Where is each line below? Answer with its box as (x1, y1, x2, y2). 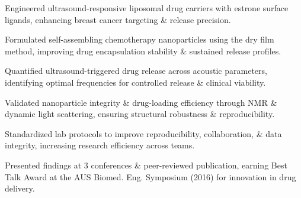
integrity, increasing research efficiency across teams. (5, 139, 195, 151)
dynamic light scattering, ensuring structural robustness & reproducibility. (5, 108, 275, 120)
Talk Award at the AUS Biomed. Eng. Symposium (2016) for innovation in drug (5, 170, 296, 183)
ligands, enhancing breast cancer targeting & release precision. (5, 13, 231, 25)
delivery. (5, 182, 35, 194)
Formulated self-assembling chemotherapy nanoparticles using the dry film (5, 33, 274, 46)
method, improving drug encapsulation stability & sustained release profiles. (5, 44, 281, 57)
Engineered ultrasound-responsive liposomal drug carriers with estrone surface (5, 2, 289, 14)
